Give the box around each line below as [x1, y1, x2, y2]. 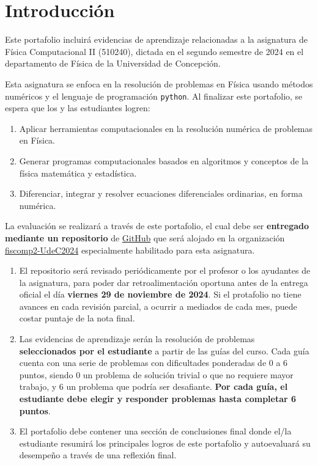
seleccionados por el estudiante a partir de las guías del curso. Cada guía [19, 344, 309, 357]
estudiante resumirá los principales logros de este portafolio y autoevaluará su [19, 436, 311, 449]
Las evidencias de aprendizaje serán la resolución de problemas [19, 332, 255, 345]
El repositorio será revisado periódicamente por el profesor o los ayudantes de [19, 264, 311, 277]
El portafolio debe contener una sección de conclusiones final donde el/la [19, 425, 292, 438]
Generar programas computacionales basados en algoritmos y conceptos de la [19, 154, 309, 167]
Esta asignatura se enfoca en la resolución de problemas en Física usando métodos [5, 77, 313, 90]
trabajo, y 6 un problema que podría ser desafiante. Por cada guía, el [19, 380, 288, 393]
